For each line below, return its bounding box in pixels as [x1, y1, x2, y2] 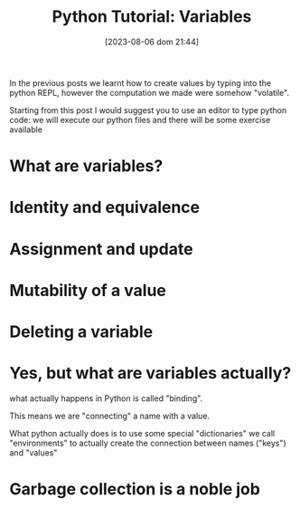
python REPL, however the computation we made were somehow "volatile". [9, 87, 290, 98]
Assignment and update [9, 238, 193, 259]
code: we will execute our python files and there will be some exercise [9, 114, 271, 125]
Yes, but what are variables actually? [9, 363, 292, 384]
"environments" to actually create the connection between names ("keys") [9, 437, 286, 448]
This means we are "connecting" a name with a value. [9, 410, 211, 421]
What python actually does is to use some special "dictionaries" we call [9, 427, 276, 438]
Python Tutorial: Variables [52, 6, 252, 27]
